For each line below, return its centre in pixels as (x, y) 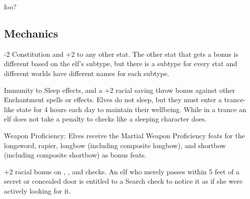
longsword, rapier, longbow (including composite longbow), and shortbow (115, 145)
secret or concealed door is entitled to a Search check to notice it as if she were (123, 181)
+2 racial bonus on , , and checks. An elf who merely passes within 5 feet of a (122, 171)
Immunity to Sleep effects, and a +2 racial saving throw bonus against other (120, 90)
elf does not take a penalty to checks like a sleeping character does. (105, 119)
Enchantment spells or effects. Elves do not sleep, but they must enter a (113, 99)
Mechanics (31, 33)
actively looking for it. (38, 190)
